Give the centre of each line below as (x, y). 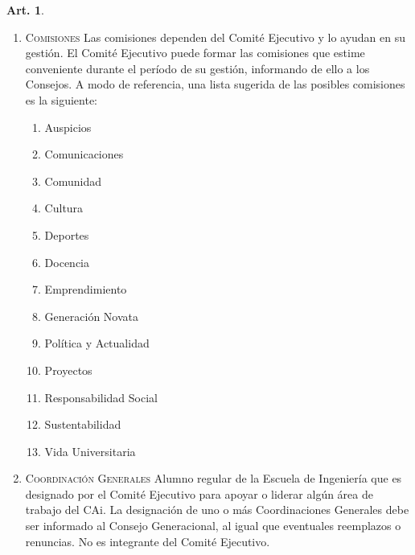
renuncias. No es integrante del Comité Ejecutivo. (148, 541)
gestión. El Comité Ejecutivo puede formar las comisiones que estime (195, 53)
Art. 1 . (25, 10)
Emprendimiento (86, 289)
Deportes (67, 234)
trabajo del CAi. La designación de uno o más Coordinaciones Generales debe (217, 510)
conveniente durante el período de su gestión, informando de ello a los (197, 68)
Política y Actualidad (97, 343)
